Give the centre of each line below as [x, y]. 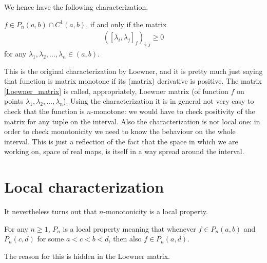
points [14, 101]
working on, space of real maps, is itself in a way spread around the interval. [124, 151]
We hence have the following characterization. [76, 7]
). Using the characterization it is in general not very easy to [159, 101]
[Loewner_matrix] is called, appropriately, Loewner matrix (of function [116, 91]
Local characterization [84, 187]
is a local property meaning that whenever [129, 228]
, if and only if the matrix [126, 24]
